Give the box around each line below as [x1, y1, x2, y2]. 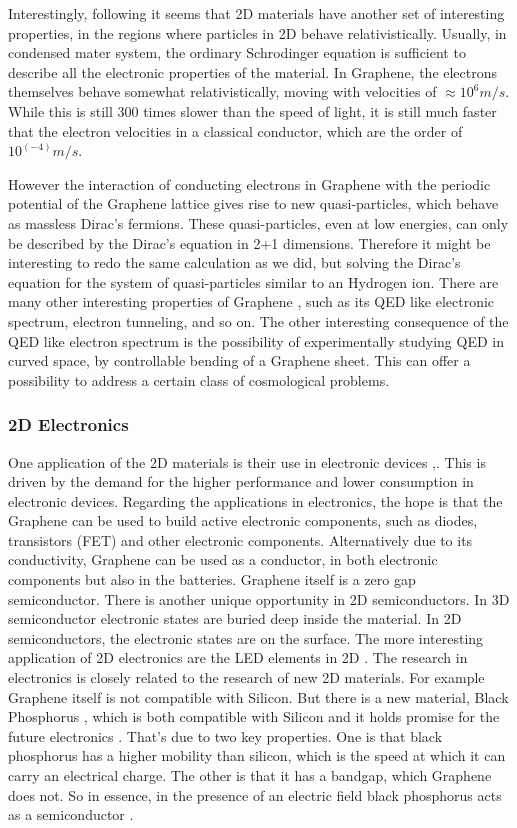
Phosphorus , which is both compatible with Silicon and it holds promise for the [8, 706, 500, 727]
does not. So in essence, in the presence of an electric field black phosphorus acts [8, 784, 502, 805]
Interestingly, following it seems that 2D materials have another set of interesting [8, 3, 505, 23]
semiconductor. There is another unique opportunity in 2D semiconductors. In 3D [8, 588, 510, 609]
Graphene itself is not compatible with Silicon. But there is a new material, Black [8, 686, 509, 707]
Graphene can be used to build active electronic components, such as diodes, [8, 510, 478, 531]
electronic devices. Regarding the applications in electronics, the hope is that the [8, 490, 503, 511]
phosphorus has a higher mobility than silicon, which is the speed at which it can [8, 745, 506, 766]
